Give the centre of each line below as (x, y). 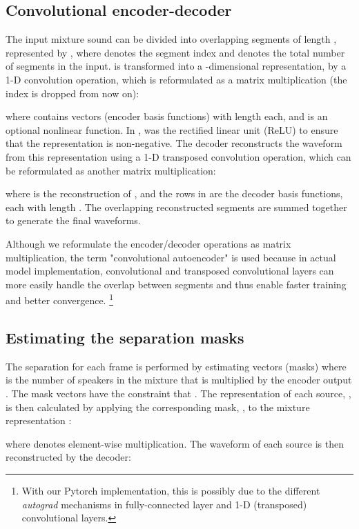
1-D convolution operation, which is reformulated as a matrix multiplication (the (176, 79)
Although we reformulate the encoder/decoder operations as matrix (148, 243)
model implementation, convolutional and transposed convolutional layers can (170, 271)
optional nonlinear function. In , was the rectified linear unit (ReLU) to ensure (172, 129)
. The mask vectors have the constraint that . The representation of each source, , (178, 393)
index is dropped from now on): (72, 93)
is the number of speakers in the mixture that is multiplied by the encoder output (179, 380)
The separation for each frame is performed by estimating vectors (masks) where (176, 366)
